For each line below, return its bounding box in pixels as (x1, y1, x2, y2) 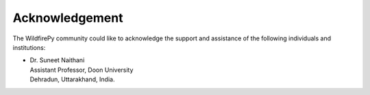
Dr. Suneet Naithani (29, 56, 85, 64)
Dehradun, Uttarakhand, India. (29, 75, 115, 83)
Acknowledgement (12, 10, 123, 25)
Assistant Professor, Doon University (29, 66, 134, 74)
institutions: (12, 43, 46, 51)
